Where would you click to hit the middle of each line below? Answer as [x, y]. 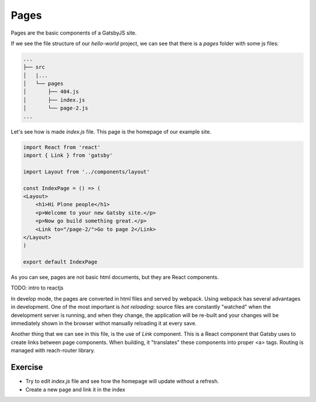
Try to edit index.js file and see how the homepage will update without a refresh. [122, 381]
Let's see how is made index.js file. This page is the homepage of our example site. [111, 131]
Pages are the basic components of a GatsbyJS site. [74, 33]
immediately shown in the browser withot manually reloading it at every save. [104, 323]
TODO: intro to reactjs [37, 288]
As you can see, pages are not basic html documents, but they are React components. [115, 277]
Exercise [27, 367]
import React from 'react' [62, 147]
